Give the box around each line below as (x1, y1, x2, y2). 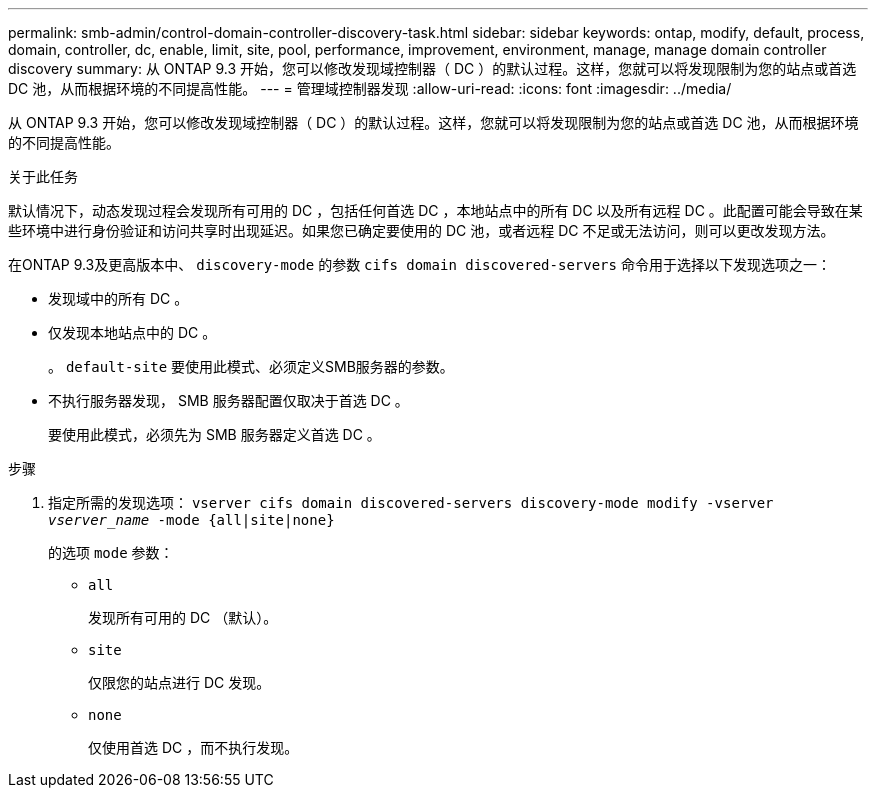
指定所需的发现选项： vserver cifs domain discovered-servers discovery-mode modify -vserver (48, 494, 774, 511)
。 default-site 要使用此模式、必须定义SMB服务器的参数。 (48, 358, 454, 375)
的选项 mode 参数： (48, 544, 174, 561)
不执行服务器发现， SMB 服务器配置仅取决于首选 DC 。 (48, 392, 409, 409)
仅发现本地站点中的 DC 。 (48, 324, 217, 341)
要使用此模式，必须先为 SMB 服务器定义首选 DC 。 (48, 426, 381, 443)
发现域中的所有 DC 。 (48, 290, 189, 307)
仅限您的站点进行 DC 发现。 (88, 674, 271, 691)
